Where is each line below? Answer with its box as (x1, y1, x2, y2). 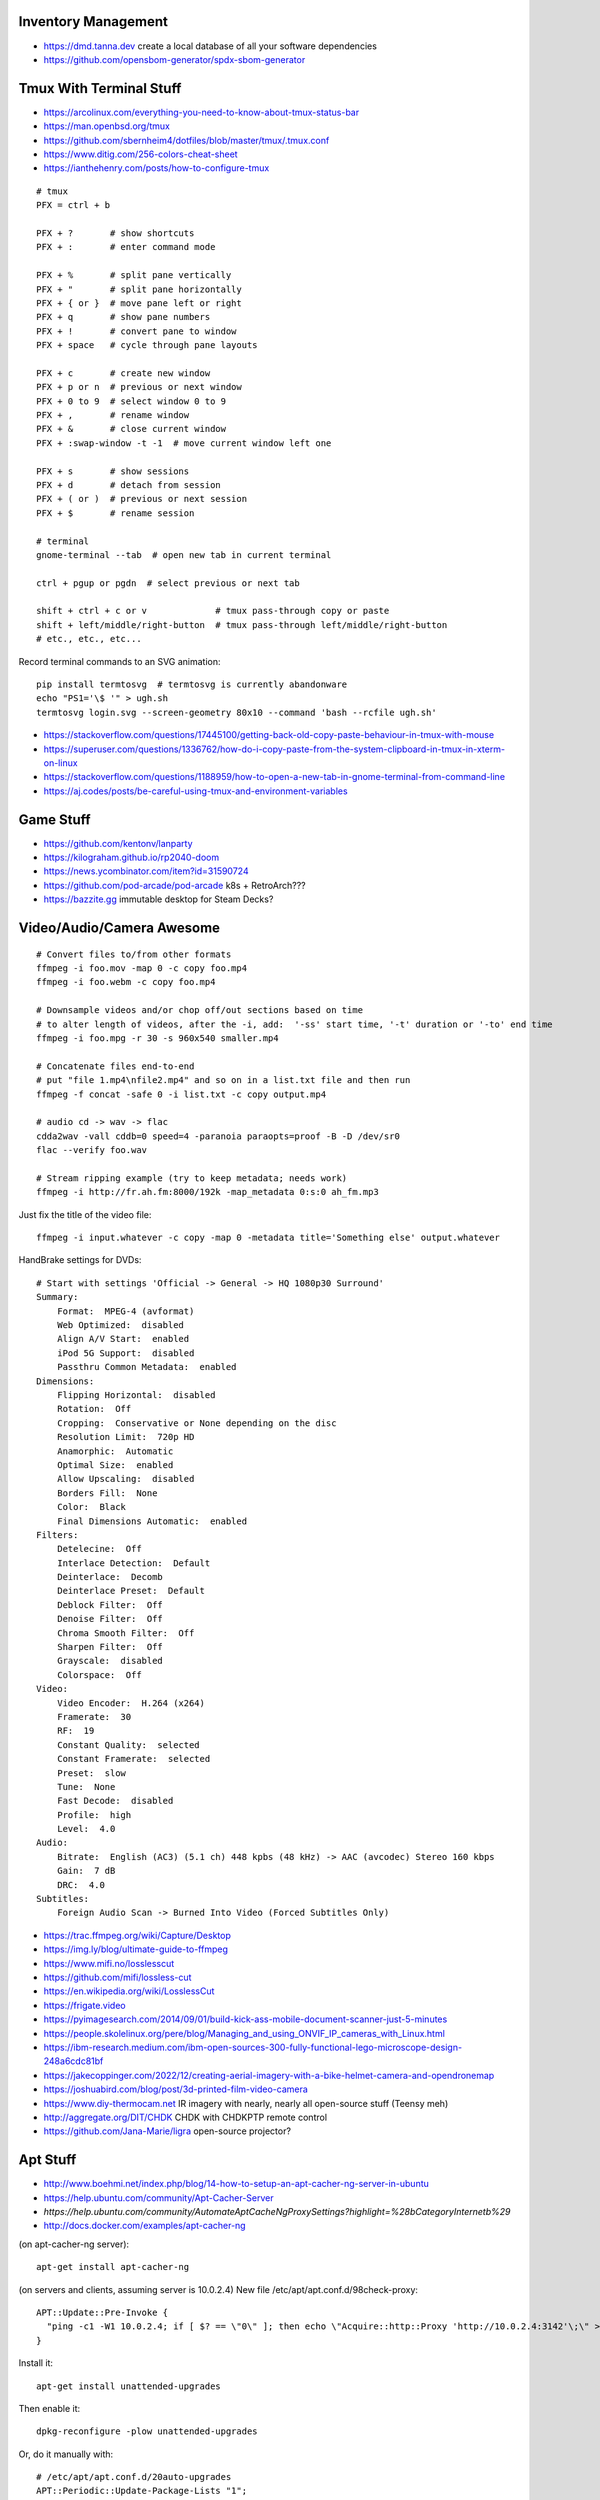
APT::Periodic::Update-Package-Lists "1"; (36, 2485, 248, 2497)
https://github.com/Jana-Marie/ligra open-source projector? (43, 2125, 292, 2137)
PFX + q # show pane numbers (36, 311, 211, 323)
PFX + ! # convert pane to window (36, 325, 237, 337)
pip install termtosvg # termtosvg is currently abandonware (36, 679, 348, 690)
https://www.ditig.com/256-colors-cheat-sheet (43, 148, 239, 160)
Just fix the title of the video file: (18, 1208, 152, 1220)
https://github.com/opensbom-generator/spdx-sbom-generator (43, 53, 306, 65)
